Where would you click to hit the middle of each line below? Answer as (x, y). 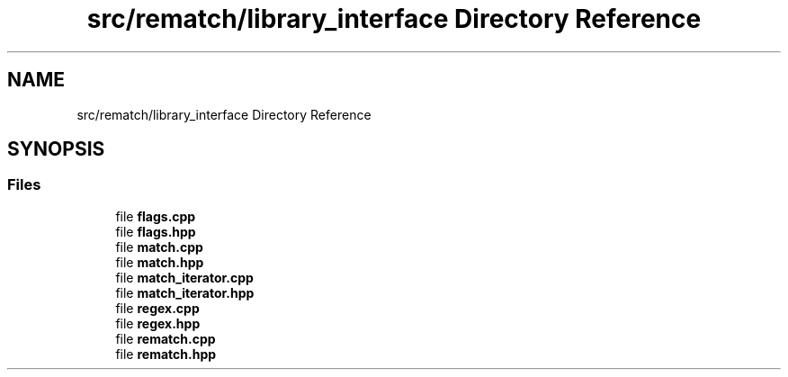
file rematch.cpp (166, 338)
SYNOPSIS (56, 149)
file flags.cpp (156, 216)
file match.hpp (160, 262)
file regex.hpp (158, 323)
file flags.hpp (156, 231)
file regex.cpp (157, 308)
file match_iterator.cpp (184, 277)
